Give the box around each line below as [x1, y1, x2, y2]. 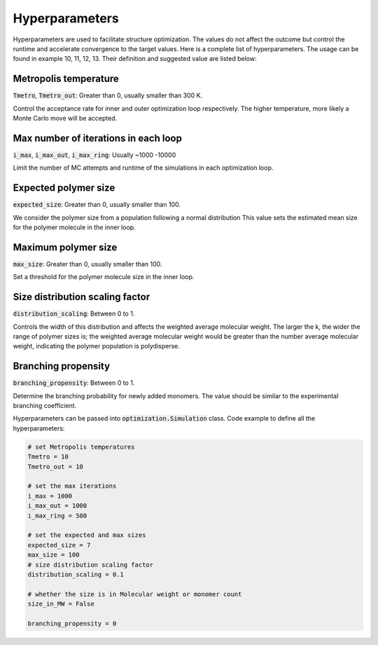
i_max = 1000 [27, 491, 73, 500]
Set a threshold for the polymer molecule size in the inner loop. [13, 273, 195, 281]
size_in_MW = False [27, 600, 94, 608]
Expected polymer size [13, 182, 115, 194]
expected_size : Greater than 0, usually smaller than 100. [13, 201, 181, 209]
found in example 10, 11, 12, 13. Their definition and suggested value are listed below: [13, 55, 257, 63]
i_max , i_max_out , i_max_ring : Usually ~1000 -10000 [13, 151, 176, 159]
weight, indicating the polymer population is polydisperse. [13, 342, 180, 351]
